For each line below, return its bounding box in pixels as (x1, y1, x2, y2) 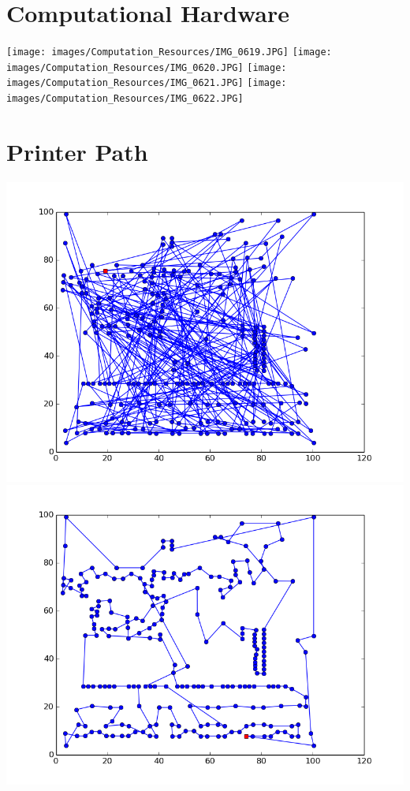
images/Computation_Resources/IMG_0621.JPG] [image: (6, 77, 287, 89)
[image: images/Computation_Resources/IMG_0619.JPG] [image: (6, 47, 332, 58)
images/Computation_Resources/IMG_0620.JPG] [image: (6, 62, 287, 73)
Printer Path (6, 135, 148, 167)
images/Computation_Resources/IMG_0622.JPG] (6, 93, 244, 105)
